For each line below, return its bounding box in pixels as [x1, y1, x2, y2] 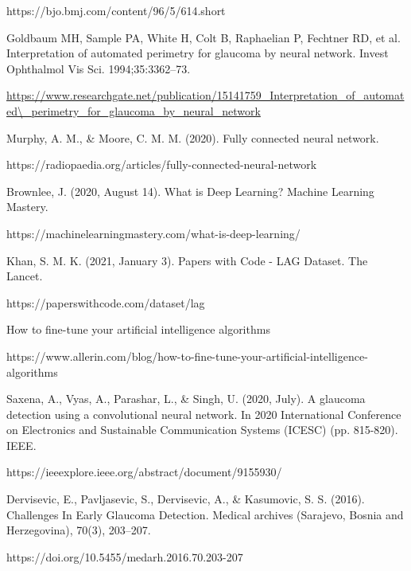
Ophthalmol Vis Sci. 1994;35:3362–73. [6, 60, 191, 76]
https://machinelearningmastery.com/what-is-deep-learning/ [6, 225, 300, 241]
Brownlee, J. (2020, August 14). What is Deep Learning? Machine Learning [6, 182, 374, 199]
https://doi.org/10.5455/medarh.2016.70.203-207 [6, 548, 243, 565]
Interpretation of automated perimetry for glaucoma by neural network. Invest [6, 45, 389, 61]
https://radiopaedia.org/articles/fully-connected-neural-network [6, 156, 317, 173]
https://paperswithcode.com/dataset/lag [6, 294, 205, 311]
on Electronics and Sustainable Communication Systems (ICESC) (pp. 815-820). [6, 421, 398, 438]
